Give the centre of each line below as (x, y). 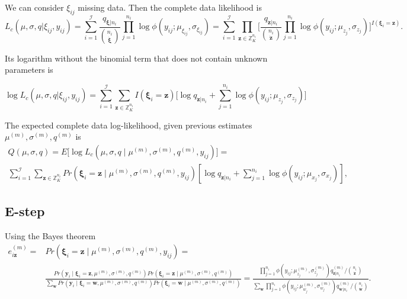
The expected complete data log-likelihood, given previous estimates (129, 125)
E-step (25, 211)
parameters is (29, 70)
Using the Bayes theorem (50, 236)
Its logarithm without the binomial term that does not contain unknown (136, 58)
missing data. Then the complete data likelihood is (170, 7)
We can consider (34, 7)
